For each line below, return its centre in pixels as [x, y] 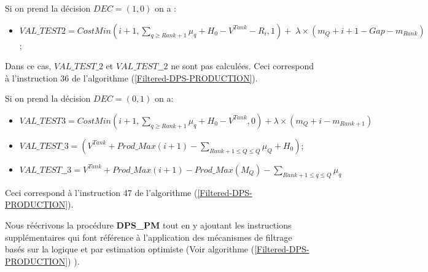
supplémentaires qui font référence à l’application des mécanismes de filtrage [149, 237]
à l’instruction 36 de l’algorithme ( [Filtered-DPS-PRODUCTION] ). [131, 77]
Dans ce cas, [28, 66]
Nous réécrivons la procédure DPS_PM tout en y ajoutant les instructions [148, 225]
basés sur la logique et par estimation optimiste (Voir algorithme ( [130, 249]
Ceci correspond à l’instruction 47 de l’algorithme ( [101, 192]
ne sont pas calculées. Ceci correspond [243, 66]
